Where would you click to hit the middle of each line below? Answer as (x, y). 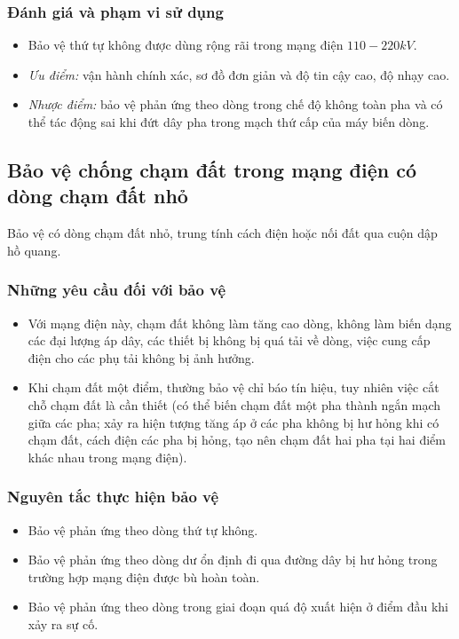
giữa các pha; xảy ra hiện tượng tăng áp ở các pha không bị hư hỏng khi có (233, 422)
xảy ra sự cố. (63, 623)
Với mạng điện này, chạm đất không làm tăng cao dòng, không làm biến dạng (240, 323)
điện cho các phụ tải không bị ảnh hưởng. (141, 357)
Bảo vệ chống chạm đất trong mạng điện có (212, 169)
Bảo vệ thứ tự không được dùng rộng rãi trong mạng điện (186, 45)
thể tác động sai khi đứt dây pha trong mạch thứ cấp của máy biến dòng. (229, 122)
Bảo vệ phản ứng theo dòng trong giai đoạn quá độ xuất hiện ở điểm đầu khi (238, 607)
